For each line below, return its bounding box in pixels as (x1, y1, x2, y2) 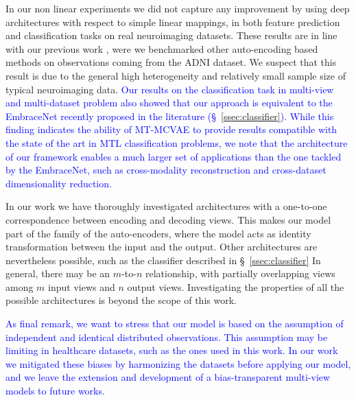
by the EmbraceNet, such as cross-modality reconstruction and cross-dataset (5, 163, 327, 177)
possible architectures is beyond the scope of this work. (5, 293, 237, 307)
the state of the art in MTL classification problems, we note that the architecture (5, 135, 348, 150)
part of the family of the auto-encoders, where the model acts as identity (5, 226, 311, 240)
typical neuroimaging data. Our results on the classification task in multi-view (5, 82, 334, 96)
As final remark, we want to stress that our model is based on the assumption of (5, 316, 344, 331)
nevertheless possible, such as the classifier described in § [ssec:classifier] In (5, 252, 321, 267)
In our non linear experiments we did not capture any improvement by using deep (5, 1, 350, 15)
